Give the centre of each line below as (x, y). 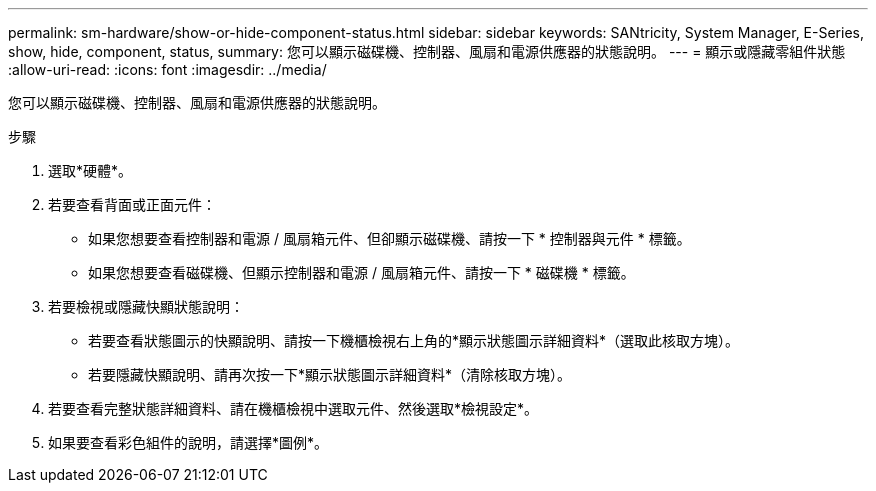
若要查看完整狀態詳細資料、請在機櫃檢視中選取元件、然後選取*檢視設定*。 (293, 408)
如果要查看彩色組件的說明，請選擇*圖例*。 (188, 442)
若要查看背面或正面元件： (132, 204)
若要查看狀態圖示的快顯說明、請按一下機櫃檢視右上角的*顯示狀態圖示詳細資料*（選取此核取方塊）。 (414, 340)
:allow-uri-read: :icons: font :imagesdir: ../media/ (167, 69)
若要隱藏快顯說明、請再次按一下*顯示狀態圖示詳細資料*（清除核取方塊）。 (330, 374)
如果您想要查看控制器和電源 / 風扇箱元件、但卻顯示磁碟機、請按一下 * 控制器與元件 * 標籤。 (389, 238)
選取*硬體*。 (90, 170)
